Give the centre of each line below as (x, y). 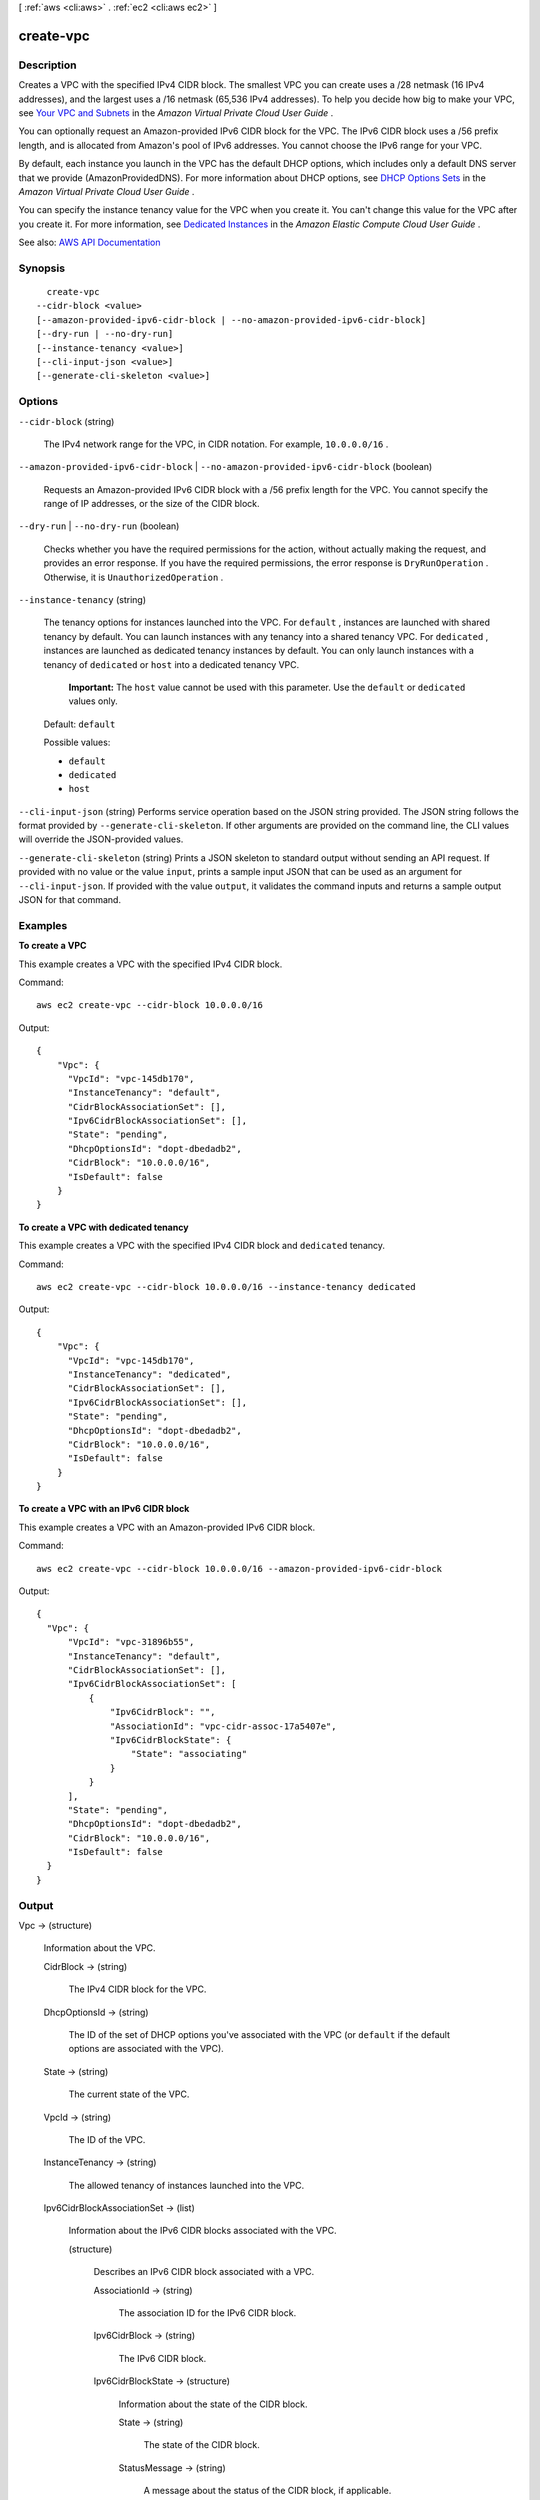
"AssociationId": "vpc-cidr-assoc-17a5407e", (223, 1726)
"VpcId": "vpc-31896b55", (131, 1642)
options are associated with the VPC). (146, 2049)
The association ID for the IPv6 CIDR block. (207, 2313)
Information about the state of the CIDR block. (213, 2404)
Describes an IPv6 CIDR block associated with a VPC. (204, 2272)
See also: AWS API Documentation (89, 242)
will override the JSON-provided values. (101, 839)
